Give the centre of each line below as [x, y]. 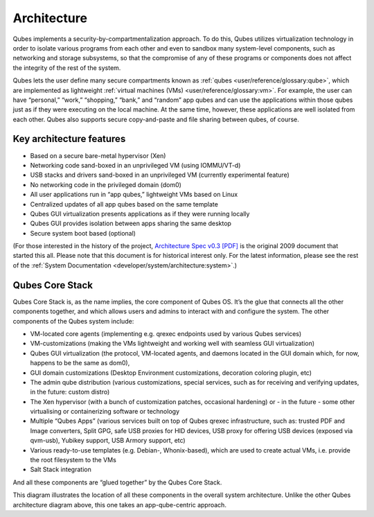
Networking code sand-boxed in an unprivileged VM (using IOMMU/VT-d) [135, 165]
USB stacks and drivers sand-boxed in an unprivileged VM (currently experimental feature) [160, 175]
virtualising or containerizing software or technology [105, 412]
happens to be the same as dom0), [80, 363]
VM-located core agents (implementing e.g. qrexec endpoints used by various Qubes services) [166, 333]
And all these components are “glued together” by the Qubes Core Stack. [117, 482]
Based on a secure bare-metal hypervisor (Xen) [98, 155]
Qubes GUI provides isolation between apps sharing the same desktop [131, 224]
